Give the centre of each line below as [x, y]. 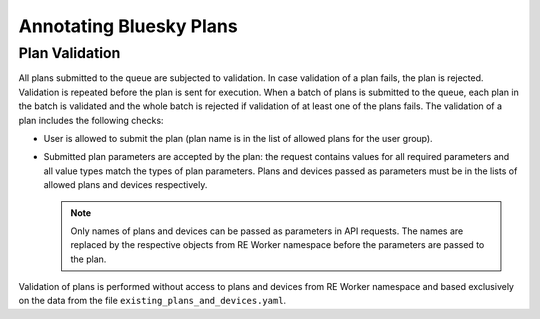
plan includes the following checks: [91, 120]
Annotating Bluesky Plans [128, 26]
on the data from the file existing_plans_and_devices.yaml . [152, 301]
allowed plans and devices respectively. [125, 185]
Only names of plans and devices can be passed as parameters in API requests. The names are [267, 231]
